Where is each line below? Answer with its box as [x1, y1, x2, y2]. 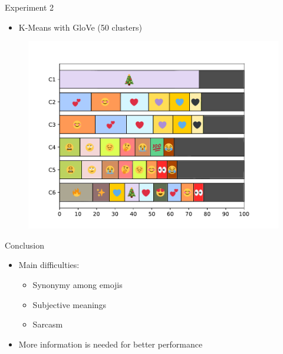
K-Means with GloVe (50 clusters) [18, 21, 142, 33]
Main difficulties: [18, 259, 80, 271]
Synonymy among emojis [32, 278, 123, 290]
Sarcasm [32, 318, 63, 330]
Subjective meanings [32, 298, 107, 310]
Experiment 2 [5, 1, 54, 13]
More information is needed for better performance [18, 338, 203, 350]
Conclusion [5, 239, 44, 251]
